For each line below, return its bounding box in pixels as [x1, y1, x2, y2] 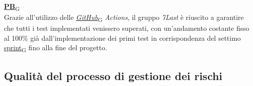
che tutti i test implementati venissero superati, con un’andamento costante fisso [4, 23, 250, 33]
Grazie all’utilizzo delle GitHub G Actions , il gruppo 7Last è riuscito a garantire [4, 12, 244, 23]
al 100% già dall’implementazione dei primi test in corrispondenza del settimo [4, 32, 241, 43]
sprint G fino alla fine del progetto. [4, 42, 107, 54]
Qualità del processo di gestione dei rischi [4, 68, 223, 83]
